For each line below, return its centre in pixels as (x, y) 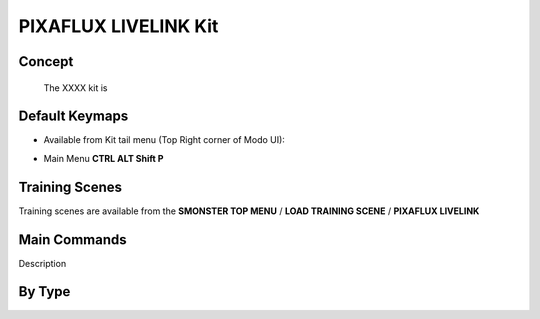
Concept (46, 61)
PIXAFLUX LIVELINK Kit (118, 26)
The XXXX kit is (75, 87)
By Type (44, 291)
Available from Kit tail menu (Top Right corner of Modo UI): (164, 140)
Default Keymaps (73, 116)
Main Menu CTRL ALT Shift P (103, 158)
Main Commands (72, 239)
